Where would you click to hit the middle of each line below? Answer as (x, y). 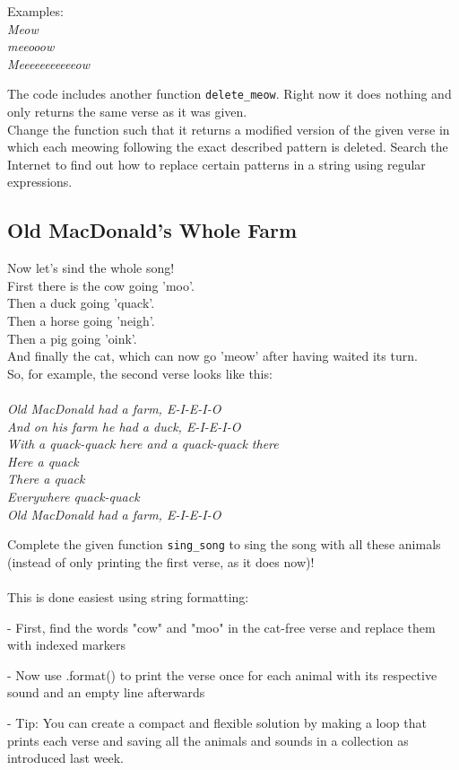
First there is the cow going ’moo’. (101, 285)
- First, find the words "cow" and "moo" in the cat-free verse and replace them (221, 627)
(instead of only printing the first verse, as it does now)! (161, 561)
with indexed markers (66, 645)
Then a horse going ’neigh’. (81, 320)
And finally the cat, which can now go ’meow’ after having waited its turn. (212, 356)
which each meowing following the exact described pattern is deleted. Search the (228, 147)
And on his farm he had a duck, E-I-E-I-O (124, 426)
